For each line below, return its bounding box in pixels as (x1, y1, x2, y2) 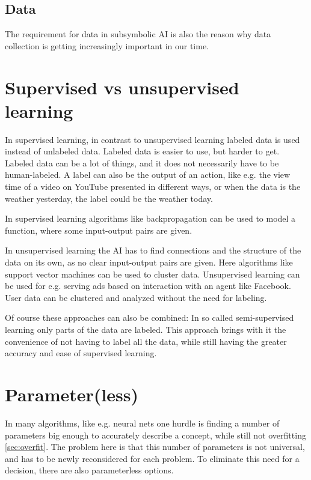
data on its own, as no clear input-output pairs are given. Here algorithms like (5, 256, 293, 269)
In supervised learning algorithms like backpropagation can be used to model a (5, 212, 296, 225)
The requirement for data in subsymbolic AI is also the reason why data (5, 28, 271, 40)
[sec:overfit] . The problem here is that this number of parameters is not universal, (5, 440, 305, 453)
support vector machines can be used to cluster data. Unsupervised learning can (5, 267, 300, 280)
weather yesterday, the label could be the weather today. (5, 192, 213, 204)
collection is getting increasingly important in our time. (5, 39, 209, 52)
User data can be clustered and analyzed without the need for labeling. (5, 291, 267, 303)
